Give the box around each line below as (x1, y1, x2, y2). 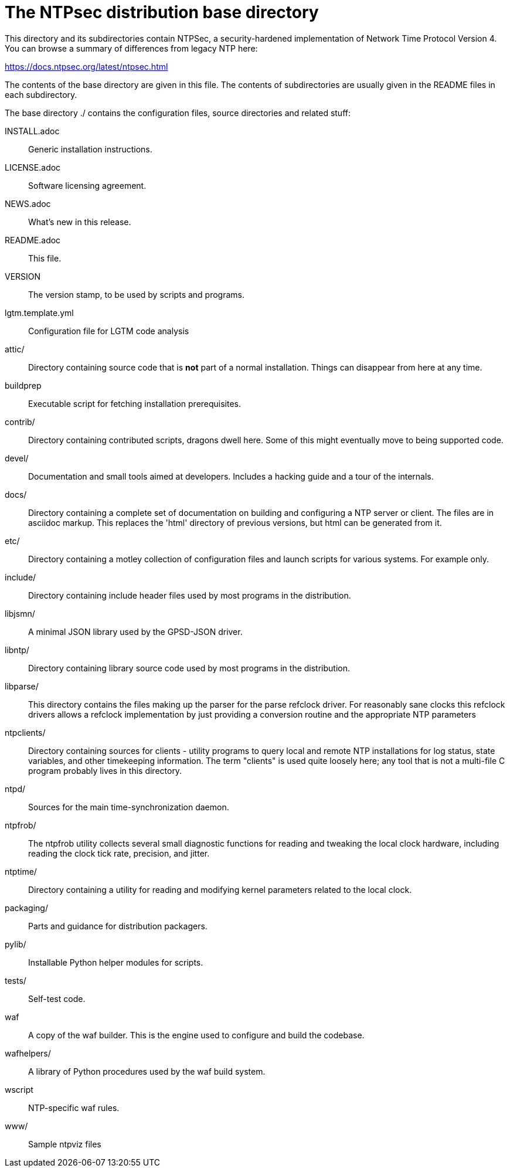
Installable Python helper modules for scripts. (28, 957, 203, 967)
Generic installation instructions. (28, 144, 152, 154)
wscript (5, 1084, 33, 1095)
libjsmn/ (5, 608, 35, 619)
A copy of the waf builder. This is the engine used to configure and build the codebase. (28, 1030, 365, 1040)
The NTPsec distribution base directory (5, 2, 319, 22)
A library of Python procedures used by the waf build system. (28, 1066, 266, 1076)
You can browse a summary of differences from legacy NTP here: (5, 43, 258, 53)
